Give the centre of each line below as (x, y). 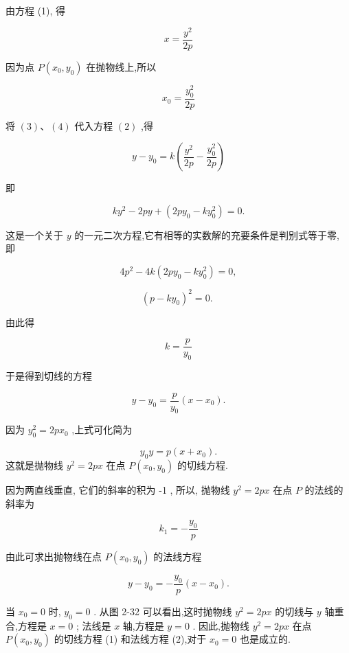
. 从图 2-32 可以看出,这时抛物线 (163, 611)
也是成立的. (265, 639)
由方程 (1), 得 (36, 10)
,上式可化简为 (102, 429)
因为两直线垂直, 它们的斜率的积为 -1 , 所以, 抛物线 (118, 490)
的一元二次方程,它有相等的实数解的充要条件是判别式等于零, (207, 234)
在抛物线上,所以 (121, 66)
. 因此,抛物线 (221, 625)
